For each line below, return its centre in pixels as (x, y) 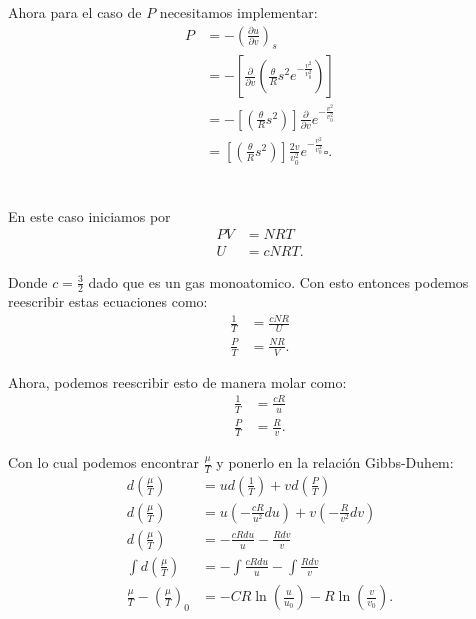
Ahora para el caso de (75, 12)
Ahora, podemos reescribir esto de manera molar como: (177, 381)
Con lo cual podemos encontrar (104, 462)
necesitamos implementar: (238, 12)
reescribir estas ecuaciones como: (108, 301)
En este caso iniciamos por (89, 215)
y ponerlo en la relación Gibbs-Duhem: (335, 462)
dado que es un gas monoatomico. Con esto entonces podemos (278, 281)
